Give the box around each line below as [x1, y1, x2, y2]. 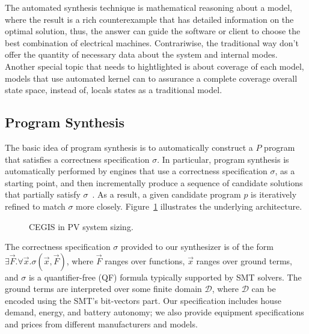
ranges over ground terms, [196, 254, 292, 267]
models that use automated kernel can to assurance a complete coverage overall [5, 71, 298, 84]
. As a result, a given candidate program [92, 188, 241, 201]
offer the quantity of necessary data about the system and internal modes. [5, 48, 278, 61]
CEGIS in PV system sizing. [29, 220, 133, 232]
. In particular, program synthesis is [157, 153, 289, 165]
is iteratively [251, 188, 297, 201]
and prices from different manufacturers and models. [5, 318, 198, 330]
